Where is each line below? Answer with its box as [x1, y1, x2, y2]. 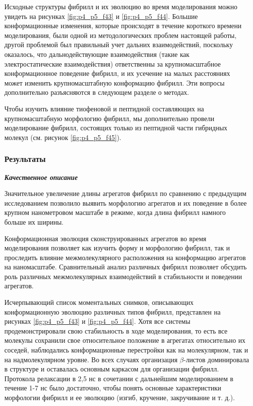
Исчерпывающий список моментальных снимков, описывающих [4, 297, 194, 307]
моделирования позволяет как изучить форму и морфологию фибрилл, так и [4, 243, 230, 253]
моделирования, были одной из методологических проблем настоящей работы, [4, 30, 236, 40]
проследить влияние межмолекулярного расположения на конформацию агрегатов [4, 252, 246, 262]
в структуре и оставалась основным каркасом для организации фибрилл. [4, 364, 219, 374]
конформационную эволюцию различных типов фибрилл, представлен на [4, 306, 221, 317]
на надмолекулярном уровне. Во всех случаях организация [4, 354, 178, 364]
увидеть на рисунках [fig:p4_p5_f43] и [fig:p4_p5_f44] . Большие [4, 11, 198, 21]
